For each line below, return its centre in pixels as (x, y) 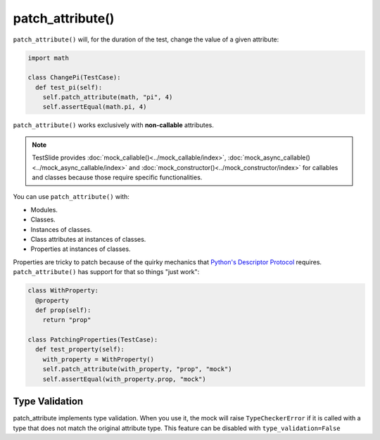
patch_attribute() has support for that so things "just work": (106, 272)
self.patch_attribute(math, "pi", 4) (108, 97)
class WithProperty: (63, 291)
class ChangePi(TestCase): (74, 78)
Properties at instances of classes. (81, 249)
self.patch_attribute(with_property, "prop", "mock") (137, 369)
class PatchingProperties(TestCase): (93, 340)
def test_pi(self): (69, 87)
